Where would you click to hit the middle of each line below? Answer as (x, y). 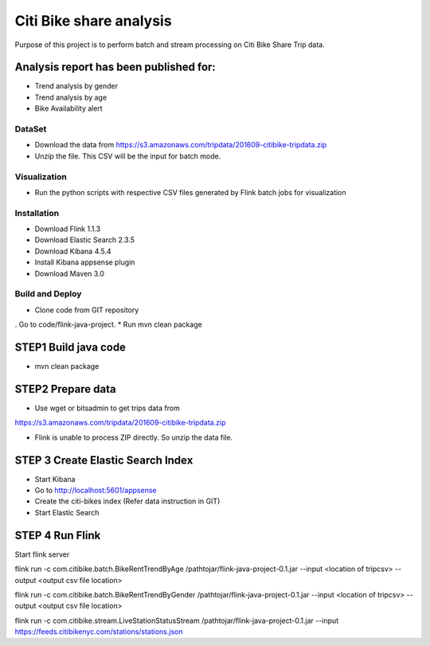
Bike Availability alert (68, 108)
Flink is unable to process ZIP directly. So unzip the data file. (134, 437)
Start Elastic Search (67, 512)
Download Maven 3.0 (70, 273)
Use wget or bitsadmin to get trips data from (107, 408)
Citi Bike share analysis (93, 21)
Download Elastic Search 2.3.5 (85, 240)
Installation (37, 213)
